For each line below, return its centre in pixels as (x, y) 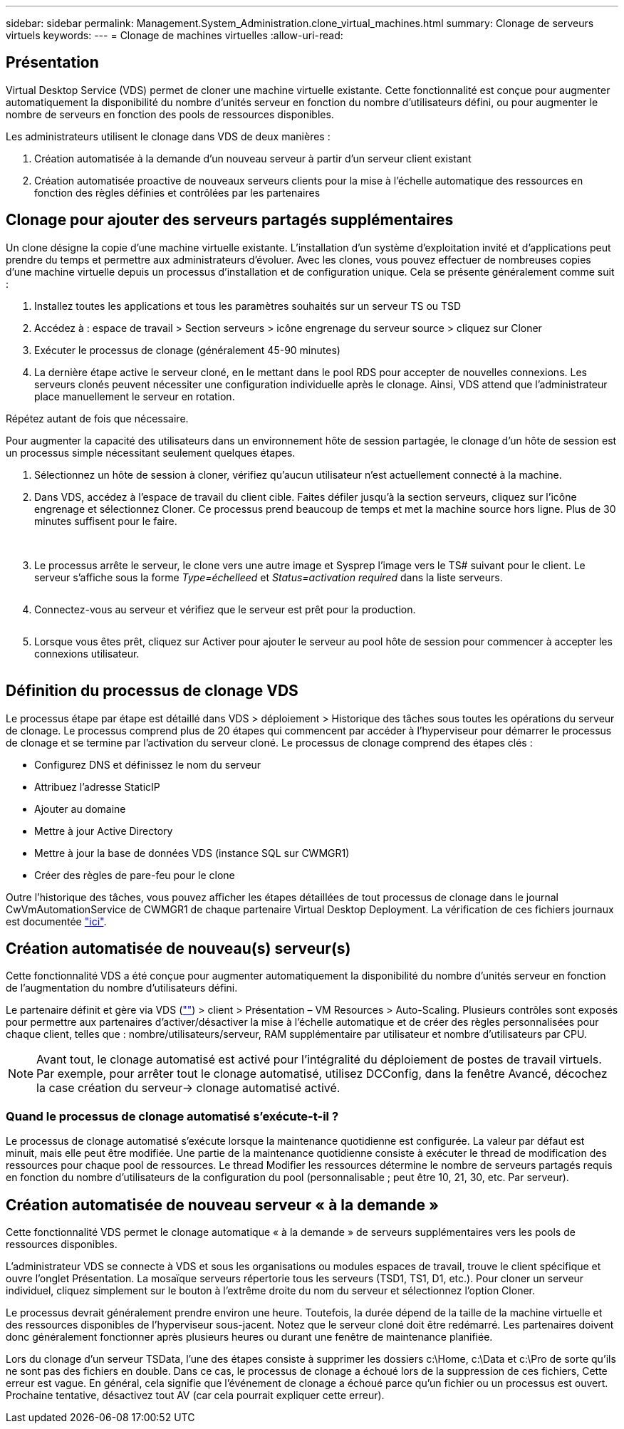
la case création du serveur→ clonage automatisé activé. (188, 1088)
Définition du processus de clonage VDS (152, 691)
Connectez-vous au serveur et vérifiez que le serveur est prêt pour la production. (225, 609)
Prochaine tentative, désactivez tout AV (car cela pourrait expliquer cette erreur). (195, 1395)
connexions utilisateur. (87, 653)
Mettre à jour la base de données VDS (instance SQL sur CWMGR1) (192, 853)
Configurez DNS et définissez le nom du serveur (148, 764)
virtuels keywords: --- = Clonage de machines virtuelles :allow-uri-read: (175, 35)
